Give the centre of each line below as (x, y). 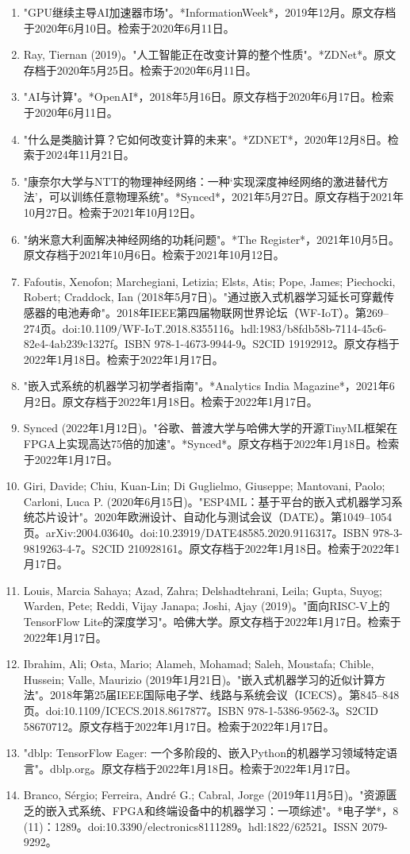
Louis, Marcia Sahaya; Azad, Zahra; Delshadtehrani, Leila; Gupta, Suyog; (203, 590)
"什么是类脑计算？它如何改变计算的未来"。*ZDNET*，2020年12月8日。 (205, 139)
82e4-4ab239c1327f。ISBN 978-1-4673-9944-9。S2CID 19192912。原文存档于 (211, 344)
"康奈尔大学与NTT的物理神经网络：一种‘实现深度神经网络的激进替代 (200, 181)
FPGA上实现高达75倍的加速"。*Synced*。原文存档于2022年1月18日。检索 (211, 444)
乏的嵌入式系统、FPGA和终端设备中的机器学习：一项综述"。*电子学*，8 (211, 810)
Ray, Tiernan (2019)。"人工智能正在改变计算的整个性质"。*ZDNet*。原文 (210, 54)
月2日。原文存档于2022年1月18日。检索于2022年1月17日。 (171, 401)
